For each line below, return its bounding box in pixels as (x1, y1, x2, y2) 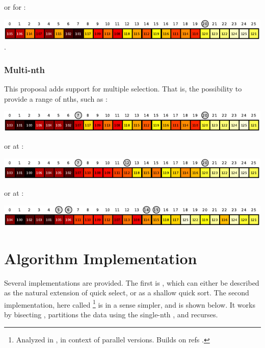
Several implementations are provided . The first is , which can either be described (4, 277, 259, 288)
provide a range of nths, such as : (4, 93, 108, 104)
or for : (4, 2, 26, 12)
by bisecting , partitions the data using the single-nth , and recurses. (4, 309, 218, 319)
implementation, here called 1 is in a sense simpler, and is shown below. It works (4, 297, 255, 310)
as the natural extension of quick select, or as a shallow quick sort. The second (4, 287, 249, 298)
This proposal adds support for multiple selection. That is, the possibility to (4, 83, 242, 94)
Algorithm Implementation (4, 247, 197, 268)
